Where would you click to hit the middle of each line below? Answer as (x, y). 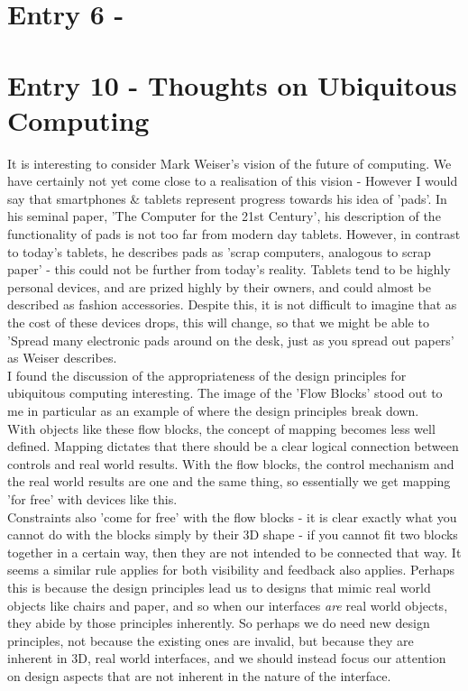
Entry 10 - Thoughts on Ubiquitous (232, 84)
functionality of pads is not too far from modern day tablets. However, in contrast (234, 234)
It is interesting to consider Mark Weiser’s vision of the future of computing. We (229, 163)
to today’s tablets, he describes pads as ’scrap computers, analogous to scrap (219, 251)
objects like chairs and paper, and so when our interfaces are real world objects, (228, 605)
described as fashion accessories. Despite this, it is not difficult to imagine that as (232, 304)
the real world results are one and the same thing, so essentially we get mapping (229, 481)
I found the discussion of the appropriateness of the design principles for (207, 375)
